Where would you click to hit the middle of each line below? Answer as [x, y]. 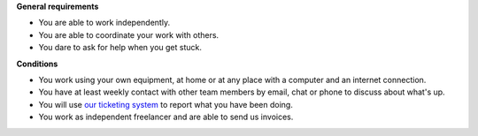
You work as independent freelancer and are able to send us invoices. [166, 117]
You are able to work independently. [104, 23]
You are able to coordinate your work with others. [129, 34]
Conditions [37, 64]
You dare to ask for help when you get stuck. [120, 48]
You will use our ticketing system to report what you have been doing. [166, 104]
